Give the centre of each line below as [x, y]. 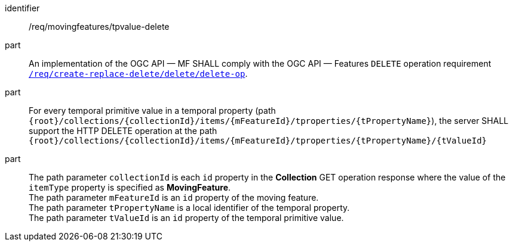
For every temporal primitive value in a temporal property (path [152, 110]
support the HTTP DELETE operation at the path [123, 131]
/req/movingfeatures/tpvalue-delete [99, 27]
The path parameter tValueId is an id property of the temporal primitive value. [186, 218]
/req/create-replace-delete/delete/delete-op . [138, 74]
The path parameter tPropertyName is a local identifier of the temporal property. [189, 208]
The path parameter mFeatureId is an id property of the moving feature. [174, 197]
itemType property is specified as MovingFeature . [130, 187]
